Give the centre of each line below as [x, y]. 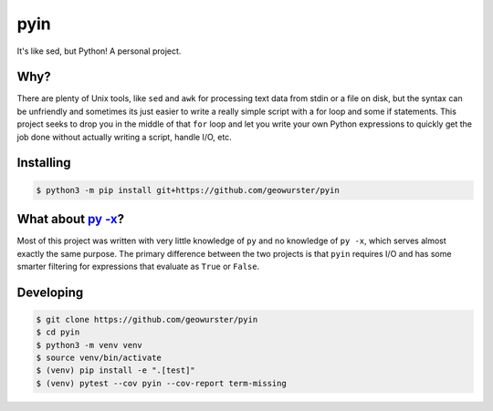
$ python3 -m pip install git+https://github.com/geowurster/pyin [188, 190]
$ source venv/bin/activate [99, 358]
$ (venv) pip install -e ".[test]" [115, 370]
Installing [44, 163]
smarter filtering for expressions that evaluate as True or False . [138, 266]
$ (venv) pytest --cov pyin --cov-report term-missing [161, 383]
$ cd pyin [58, 332]
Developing [50, 292]
